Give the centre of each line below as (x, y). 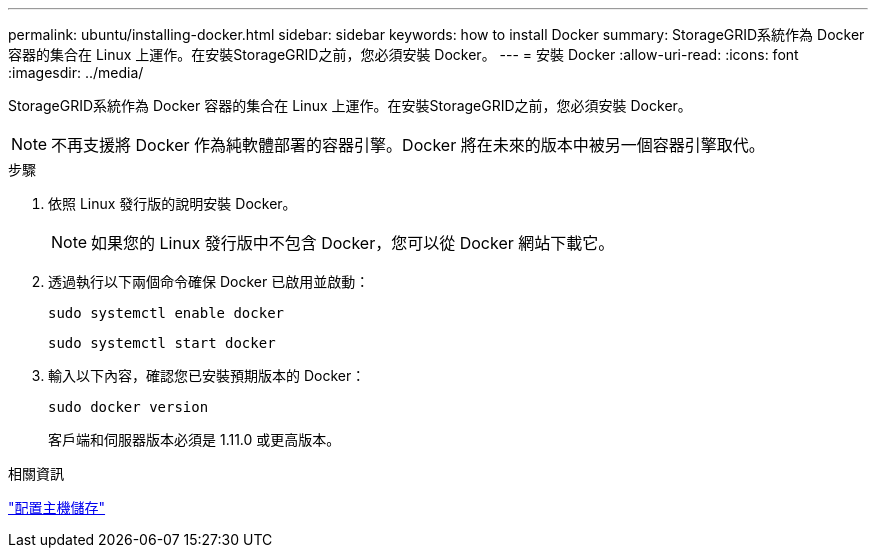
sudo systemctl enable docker (166, 313)
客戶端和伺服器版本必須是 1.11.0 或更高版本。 (194, 439)
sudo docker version (128, 407)
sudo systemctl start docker (162, 343)
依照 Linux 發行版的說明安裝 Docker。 (172, 203)
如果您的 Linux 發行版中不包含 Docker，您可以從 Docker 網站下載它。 (353, 243)
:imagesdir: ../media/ (76, 72)
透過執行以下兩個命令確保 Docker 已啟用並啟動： (209, 281)
